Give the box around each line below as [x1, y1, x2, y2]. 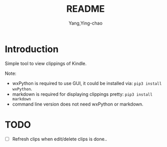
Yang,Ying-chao [68, 20, 103, 26]
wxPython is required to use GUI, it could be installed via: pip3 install [12, 80, 162, 86]
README [66, 3, 105, 15]
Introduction [5, 43, 59, 55]
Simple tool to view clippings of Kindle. [5, 60, 87, 67]
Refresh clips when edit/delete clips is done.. [12, 136, 107, 142]
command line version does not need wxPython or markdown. [12, 101, 144, 107]
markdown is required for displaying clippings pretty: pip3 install [12, 91, 153, 97]
